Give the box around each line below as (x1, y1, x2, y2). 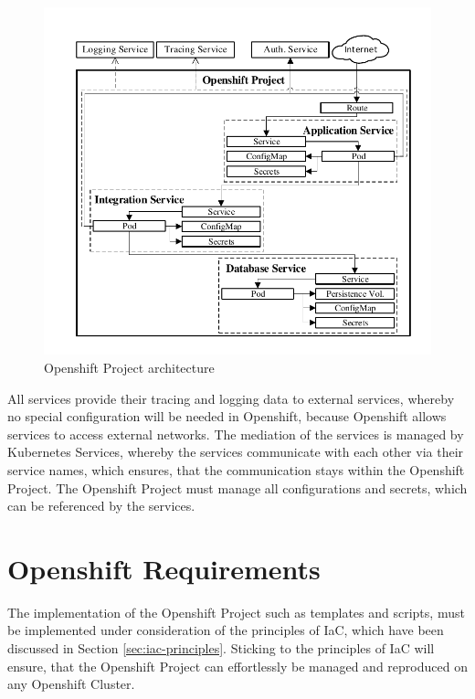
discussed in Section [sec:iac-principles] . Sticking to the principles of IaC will (7, 639, 435, 657)
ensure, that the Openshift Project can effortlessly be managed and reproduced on (7, 656, 468, 675)
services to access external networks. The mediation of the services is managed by (7, 424, 464, 443)
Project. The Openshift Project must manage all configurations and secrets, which (7, 478, 468, 497)
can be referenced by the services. (7, 496, 195, 515)
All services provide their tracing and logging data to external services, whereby (7, 388, 455, 408)
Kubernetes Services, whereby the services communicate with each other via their (7, 442, 464, 461)
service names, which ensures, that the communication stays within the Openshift (7, 460, 465, 479)
